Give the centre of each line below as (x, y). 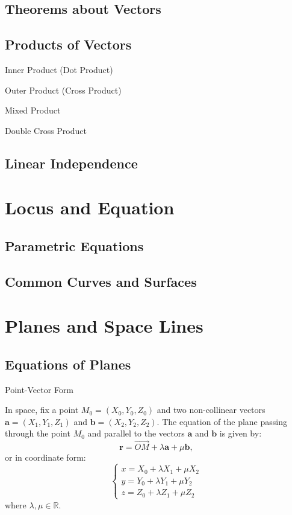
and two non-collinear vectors (211, 410)
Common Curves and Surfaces (101, 281)
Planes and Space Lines (104, 326)
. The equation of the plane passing (222, 421)
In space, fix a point (42, 410)
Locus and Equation (90, 207)
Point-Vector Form (39, 389)
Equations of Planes (68, 364)
